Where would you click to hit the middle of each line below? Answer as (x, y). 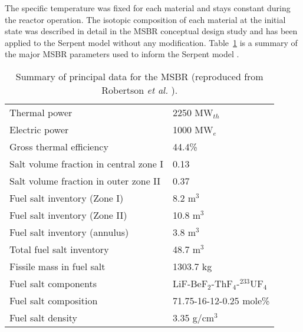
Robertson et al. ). (140, 90)
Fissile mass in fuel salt (57, 266)
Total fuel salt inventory (59, 249)
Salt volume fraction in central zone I (86, 163)
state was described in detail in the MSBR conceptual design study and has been (151, 31)
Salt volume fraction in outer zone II (85, 180)
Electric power (39, 129)
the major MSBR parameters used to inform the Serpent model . (122, 54)
